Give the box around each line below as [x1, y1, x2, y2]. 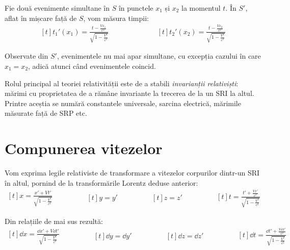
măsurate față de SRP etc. [5, 108, 87, 118]
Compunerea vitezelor [5, 138, 163, 159]
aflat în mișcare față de [5, 12, 77, 23]
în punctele [118, 3, 153, 13]
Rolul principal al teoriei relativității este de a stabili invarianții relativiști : [5, 78, 239, 88]
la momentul [181, 3, 221, 13]
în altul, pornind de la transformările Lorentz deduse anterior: [5, 177, 198, 188]
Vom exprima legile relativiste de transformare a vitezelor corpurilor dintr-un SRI [5, 167, 260, 178]
